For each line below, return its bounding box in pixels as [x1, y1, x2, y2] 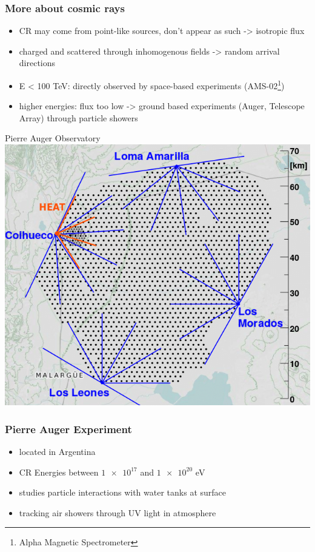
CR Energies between [19, 465, 99, 478]
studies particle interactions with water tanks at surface [19, 486, 226, 499]
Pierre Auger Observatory [5, 132, 101, 144]
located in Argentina [19, 445, 96, 457]
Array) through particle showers [19, 111, 138, 124]
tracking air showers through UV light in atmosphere [19, 506, 216, 519]
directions [19, 56, 56, 69]
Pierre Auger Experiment [5, 421, 132, 436]
